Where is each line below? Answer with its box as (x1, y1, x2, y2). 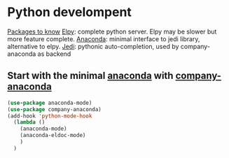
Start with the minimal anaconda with (7, 70, 174, 82)
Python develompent (7, 4, 132, 20)
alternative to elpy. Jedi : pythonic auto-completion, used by (7, 42, 179, 50)
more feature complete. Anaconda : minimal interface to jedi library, (7, 34, 200, 43)
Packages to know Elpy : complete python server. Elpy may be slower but (7, 27, 217, 36)
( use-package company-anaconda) (7, 106, 102, 113)
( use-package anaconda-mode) (7, 99, 92, 106)
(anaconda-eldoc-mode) (20, 132, 86, 139)
